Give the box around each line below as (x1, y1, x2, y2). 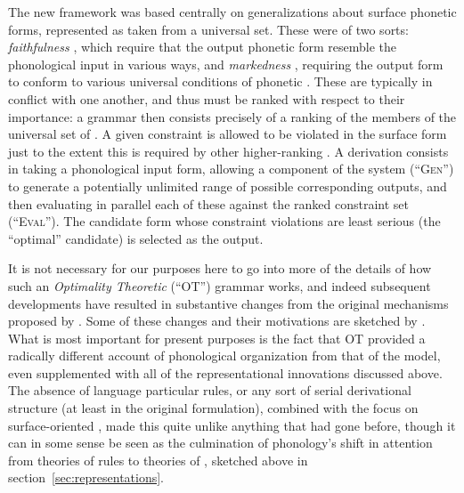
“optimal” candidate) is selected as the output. (8, 229, 264, 247)
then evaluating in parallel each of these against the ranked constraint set (8, 194, 409, 213)
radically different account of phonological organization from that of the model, (8, 346, 441, 365)
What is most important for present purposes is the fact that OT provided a (8, 328, 426, 347)
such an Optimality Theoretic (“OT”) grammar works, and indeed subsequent (8, 276, 431, 295)
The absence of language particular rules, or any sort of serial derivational (8, 381, 411, 400)
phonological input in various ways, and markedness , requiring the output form (8, 54, 444, 73)
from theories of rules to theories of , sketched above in (8, 450, 308, 469)
